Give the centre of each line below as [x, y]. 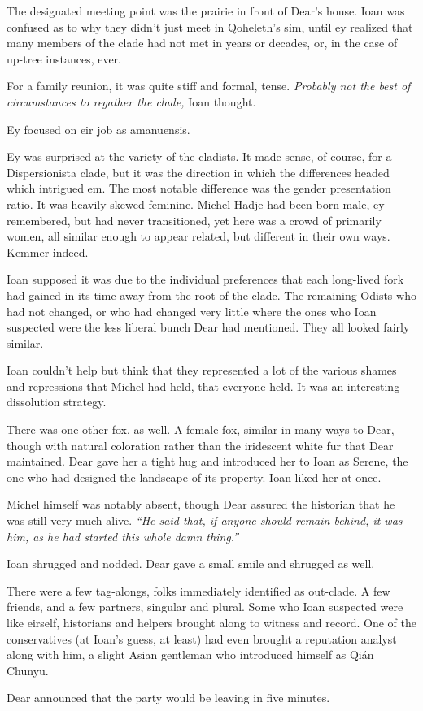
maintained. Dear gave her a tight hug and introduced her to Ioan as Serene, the [207, 461]
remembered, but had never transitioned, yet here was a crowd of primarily [194, 220]
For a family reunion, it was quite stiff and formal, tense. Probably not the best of [209, 86]
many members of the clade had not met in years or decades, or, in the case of [202, 43]
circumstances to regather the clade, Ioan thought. [131, 101]
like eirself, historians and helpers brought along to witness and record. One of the [211, 622]
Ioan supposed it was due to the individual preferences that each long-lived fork [205, 279]
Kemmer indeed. [48, 251]
